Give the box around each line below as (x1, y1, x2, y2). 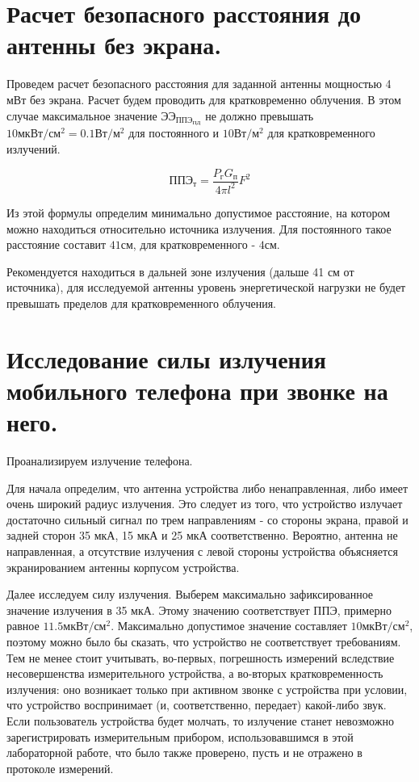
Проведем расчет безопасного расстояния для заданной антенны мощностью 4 (6, 75, 392, 92)
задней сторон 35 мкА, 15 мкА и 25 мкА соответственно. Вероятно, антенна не (6, 527, 398, 544)
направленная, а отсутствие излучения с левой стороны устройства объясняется (6, 542, 398, 559)
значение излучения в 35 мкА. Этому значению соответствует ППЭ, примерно (6, 601, 392, 618)
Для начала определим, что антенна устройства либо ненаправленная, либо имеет (6, 479, 409, 496)
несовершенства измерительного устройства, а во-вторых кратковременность (6, 665, 383, 682)
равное (6, 617, 40, 634)
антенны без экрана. (6, 28, 222, 61)
